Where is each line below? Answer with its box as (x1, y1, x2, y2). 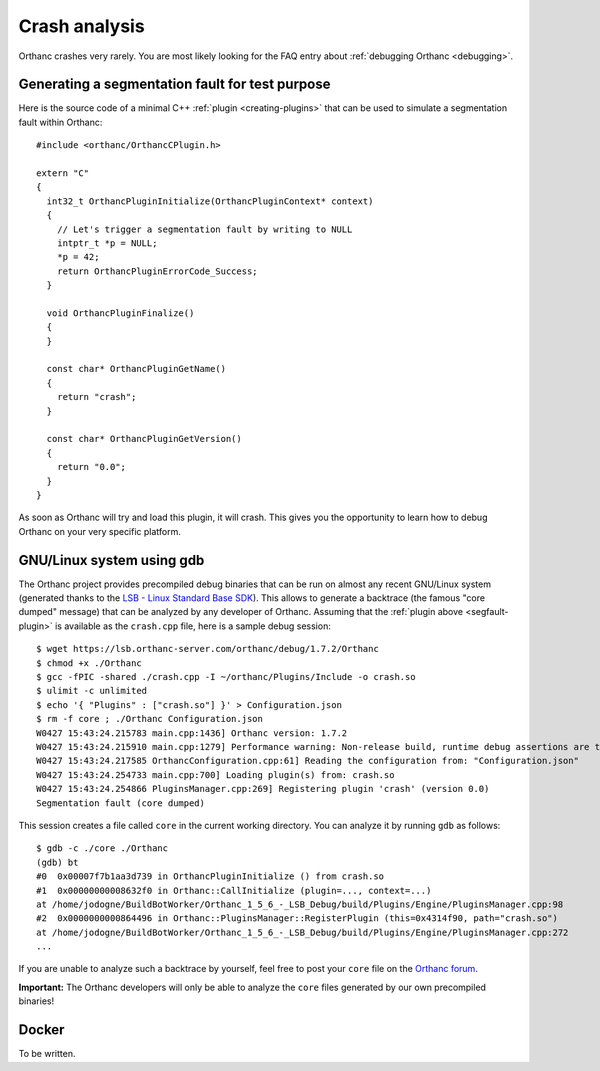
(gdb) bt (36, 856, 79, 868)
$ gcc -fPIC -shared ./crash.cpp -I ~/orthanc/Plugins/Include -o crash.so (36, 671, 416, 683)
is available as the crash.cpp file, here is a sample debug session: (55, 620, 332, 632)
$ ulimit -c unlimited (36, 685, 148, 697)
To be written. (18, 1048, 76, 1060)
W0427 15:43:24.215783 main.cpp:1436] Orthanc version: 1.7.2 (36, 727, 348, 739)
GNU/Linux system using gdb (18, 551, 205, 569)
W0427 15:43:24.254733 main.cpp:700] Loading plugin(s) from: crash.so (36, 769, 395, 780)
